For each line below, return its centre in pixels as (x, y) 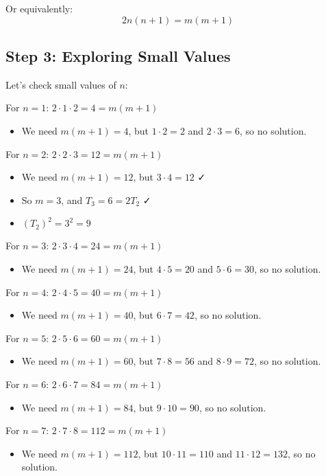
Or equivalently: (39, 8)
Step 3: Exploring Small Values (118, 55)
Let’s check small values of (61, 84)
